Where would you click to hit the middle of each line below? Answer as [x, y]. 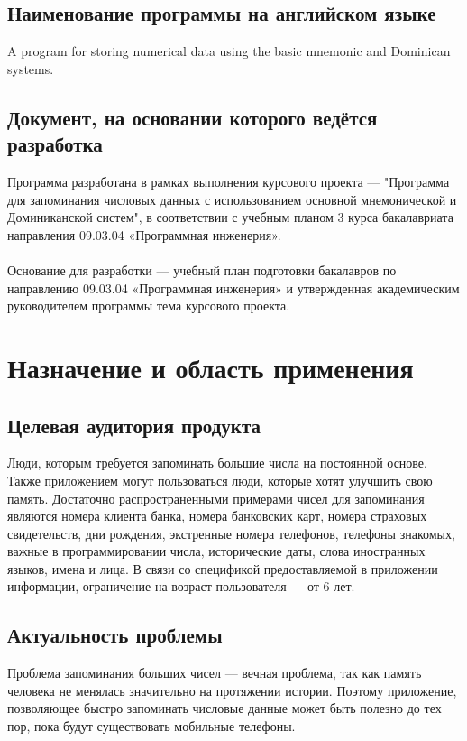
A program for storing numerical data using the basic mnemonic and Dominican [229, 51]
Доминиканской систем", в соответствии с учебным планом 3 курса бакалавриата [230, 217]
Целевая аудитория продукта [134, 425]
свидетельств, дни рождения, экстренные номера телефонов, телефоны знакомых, [231, 533]
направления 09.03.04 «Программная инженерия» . [144, 234]
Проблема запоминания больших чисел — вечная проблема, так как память [215, 673]
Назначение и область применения [211, 367]
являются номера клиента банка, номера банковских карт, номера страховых [217, 516]
